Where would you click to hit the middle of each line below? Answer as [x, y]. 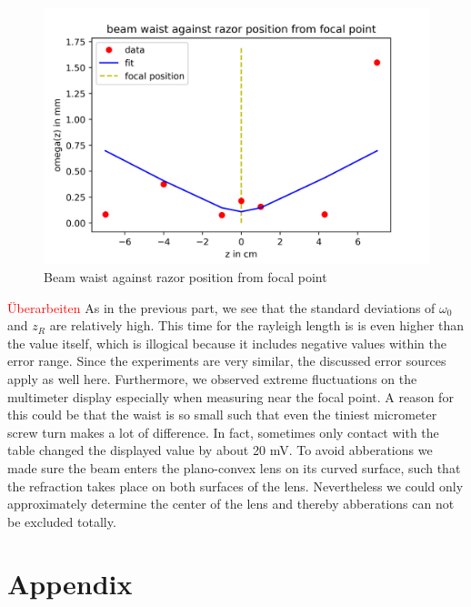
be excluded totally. [62, 521]
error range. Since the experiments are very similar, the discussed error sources [227, 361]
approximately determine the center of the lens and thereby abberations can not [231, 504]
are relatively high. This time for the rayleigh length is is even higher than [257, 325]
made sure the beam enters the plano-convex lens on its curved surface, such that [234, 467]
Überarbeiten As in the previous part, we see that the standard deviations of [221, 307]
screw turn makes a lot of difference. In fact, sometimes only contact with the [223, 432]
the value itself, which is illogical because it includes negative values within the [227, 343]
